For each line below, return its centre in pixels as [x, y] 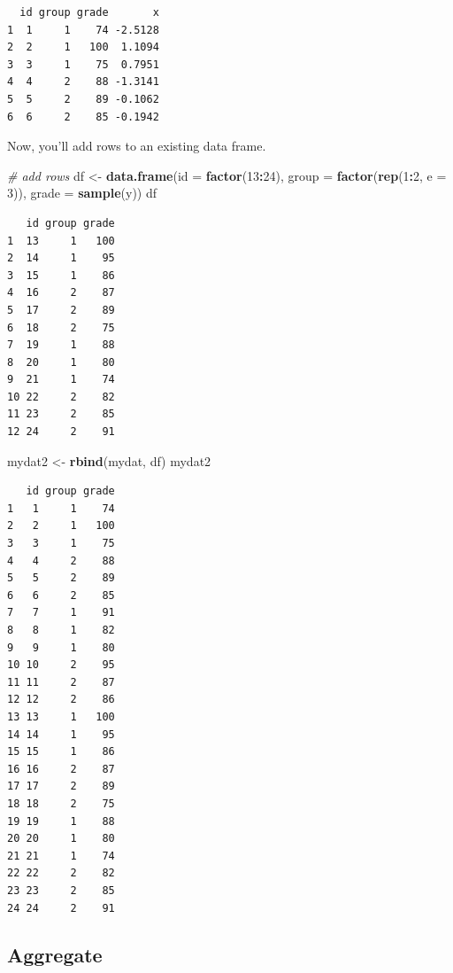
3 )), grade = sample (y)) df [82, 193]
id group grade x [89, 12]
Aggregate [55, 955]
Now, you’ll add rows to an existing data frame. [137, 146]
